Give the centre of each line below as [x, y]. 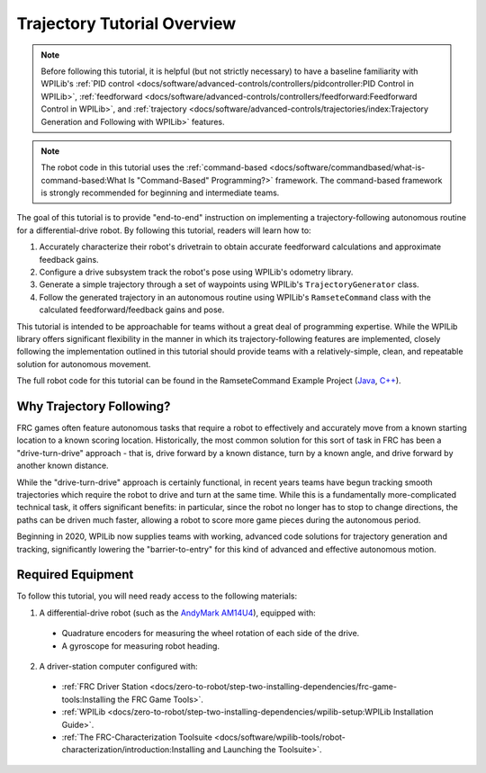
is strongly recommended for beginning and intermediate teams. [160, 193]
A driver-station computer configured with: [118, 667]
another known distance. [63, 466]
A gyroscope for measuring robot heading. [141, 646]
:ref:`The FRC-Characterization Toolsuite [137, 737]
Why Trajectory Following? [94, 406]
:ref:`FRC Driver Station [105, 687]
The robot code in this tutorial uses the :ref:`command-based [154, 167]
